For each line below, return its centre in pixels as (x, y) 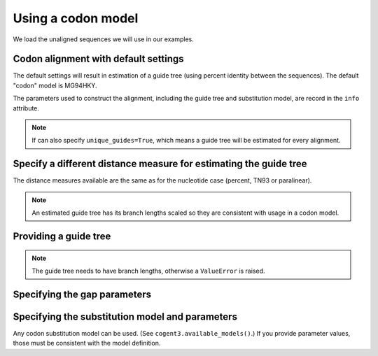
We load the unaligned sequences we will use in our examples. (103, 39)
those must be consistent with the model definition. (87, 343)
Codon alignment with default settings (99, 59)
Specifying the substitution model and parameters (125, 316)
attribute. (26, 108)
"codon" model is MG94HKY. (55, 85)
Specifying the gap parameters (82, 294)
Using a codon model (76, 18)
